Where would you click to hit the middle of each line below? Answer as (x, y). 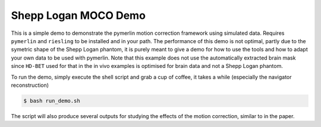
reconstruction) (30, 85)
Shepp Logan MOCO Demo (78, 15)
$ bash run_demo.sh (52, 101)
